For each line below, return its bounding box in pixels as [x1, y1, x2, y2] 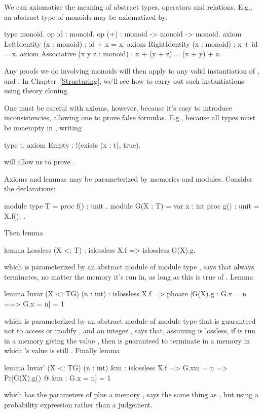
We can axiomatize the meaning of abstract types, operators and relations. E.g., [4, 2, 252, 12]
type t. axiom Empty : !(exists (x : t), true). [4, 139, 141, 150]
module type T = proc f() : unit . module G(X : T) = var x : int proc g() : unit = [4, 200, 259, 211]
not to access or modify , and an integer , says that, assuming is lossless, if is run [4, 325, 256, 336]
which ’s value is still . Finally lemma [4, 345, 120, 356]
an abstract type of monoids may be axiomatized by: [4, 11, 168, 22]
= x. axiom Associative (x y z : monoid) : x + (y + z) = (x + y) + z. [4, 48, 221, 59]
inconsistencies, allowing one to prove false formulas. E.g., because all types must [4, 112, 256, 123]
